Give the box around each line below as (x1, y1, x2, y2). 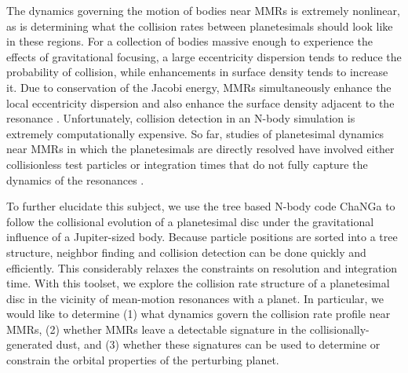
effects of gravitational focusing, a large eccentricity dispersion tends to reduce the (6, 48, 402, 64)
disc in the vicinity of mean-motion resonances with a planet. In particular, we (6, 290, 384, 306)
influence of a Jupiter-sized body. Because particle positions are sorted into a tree (6, 229, 398, 245)
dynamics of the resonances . (6, 171, 144, 188)
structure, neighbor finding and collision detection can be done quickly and (6, 243, 366, 260)
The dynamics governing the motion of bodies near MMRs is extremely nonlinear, (6, 2, 400, 18)
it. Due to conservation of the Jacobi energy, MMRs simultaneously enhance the (6, 79, 392, 95)
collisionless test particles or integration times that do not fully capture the (6, 155, 368, 172)
